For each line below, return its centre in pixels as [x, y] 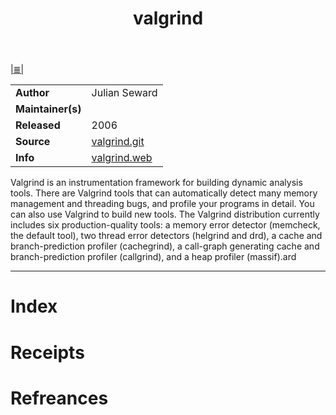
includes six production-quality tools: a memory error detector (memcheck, [165, 225]
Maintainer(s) [48, 109]
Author [32, 93]
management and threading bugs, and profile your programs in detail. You [162, 204]
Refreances [59, 398]
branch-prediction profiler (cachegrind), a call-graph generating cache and [165, 246]
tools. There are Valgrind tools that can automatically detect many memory [164, 193]
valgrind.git [118, 142]
